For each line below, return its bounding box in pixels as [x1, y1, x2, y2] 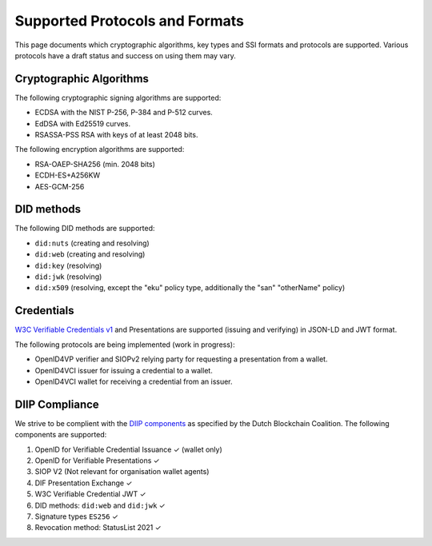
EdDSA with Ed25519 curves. [34, 118, 131, 128]
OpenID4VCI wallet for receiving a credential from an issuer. [34, 377, 233, 386]
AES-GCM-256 [34, 181, 85, 191]
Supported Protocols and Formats [14, 12, 244, 30]
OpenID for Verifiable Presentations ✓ [34, 456, 160, 465]
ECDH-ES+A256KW [34, 170, 101, 180]
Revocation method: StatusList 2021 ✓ [34, 523, 162, 532]
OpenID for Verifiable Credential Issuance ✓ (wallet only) [34, 444, 223, 454]
